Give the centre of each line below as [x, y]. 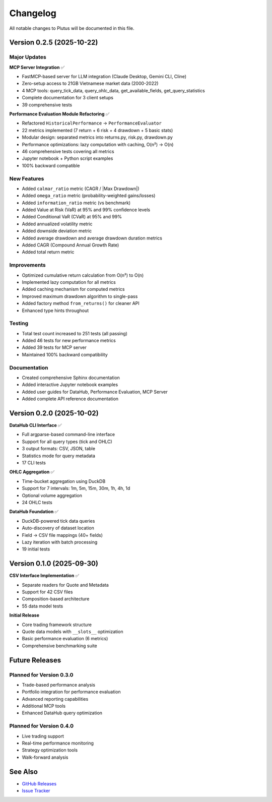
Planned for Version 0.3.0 [41, 674]
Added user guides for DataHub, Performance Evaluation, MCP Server [95, 392]
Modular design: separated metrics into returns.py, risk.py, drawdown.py [97, 137]
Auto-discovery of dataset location [58, 528]
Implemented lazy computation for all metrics [69, 282]
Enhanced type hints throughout [55, 311]
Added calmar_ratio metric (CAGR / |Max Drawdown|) [81, 189]
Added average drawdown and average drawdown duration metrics [92, 238]
